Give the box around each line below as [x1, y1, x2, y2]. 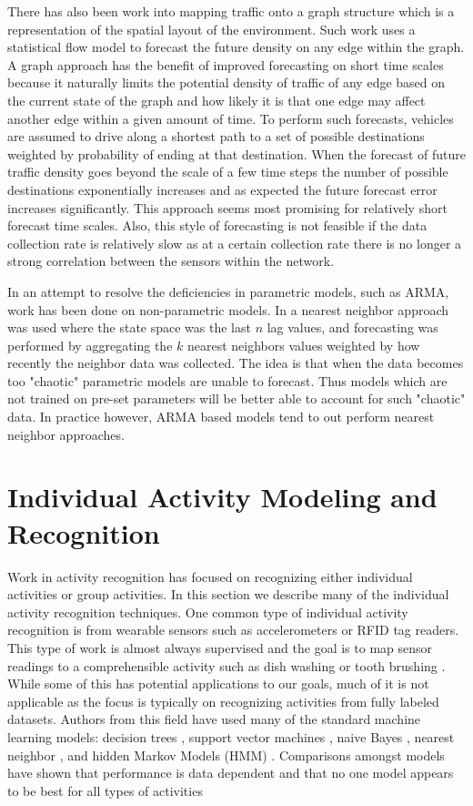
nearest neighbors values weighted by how [186, 335, 420, 354]
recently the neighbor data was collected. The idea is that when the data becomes [7, 353, 464, 372]
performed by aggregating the [7, 335, 173, 354]
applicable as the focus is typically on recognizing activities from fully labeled [7, 691, 439, 710]
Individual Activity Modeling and [7, 478, 438, 515]
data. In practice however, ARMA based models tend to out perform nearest [7, 407, 435, 426]
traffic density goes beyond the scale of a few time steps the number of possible [7, 162, 448, 181]
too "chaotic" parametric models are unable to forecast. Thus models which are [7, 371, 448, 390]
